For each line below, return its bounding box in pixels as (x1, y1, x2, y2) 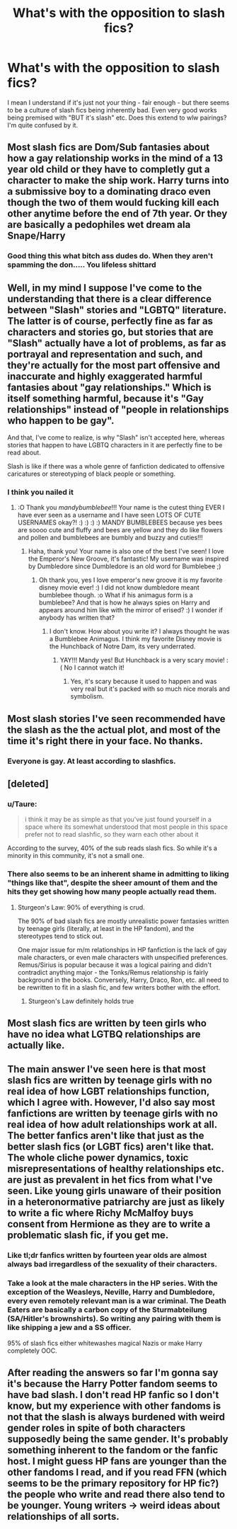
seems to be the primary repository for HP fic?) (7, 1477, 219, 1489)
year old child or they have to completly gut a (7, 164, 210, 176)
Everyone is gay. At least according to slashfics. (7, 756, 176, 766)
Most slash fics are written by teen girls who (7, 1017, 207, 1029)
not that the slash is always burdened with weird (7, 1411, 225, 1424)
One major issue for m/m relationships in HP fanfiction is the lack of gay (17, 945, 227, 954)
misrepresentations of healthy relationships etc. (7, 1163, 224, 1175)
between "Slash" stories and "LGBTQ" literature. (7, 304, 226, 316)
